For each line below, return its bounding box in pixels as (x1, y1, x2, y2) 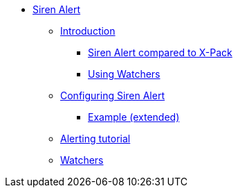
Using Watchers (88, 68, 161, 80)
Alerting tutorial (60, 133, 131, 144)
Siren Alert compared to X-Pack (88, 47, 232, 58)
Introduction (60, 25, 116, 37)
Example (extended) (88, 111, 180, 123)
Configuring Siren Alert (60, 90, 165, 101)
